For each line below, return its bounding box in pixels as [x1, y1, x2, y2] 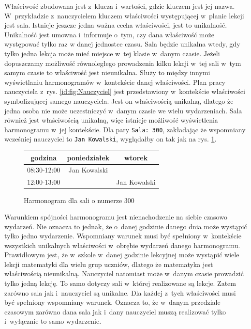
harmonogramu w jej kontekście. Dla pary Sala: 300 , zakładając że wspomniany [4, 124, 246, 134]
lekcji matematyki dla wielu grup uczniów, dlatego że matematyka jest [4, 259, 213, 269]
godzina [30, 152, 57, 162]
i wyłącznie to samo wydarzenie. [4, 316, 102, 326]
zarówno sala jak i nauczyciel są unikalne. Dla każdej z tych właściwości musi [4, 287, 236, 298]
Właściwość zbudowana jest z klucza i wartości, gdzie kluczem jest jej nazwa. [4, 1, 235, 11]
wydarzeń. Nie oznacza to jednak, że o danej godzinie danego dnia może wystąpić [4, 221, 247, 231]
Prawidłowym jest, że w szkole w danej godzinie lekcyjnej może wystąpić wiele [4, 250, 239, 260]
